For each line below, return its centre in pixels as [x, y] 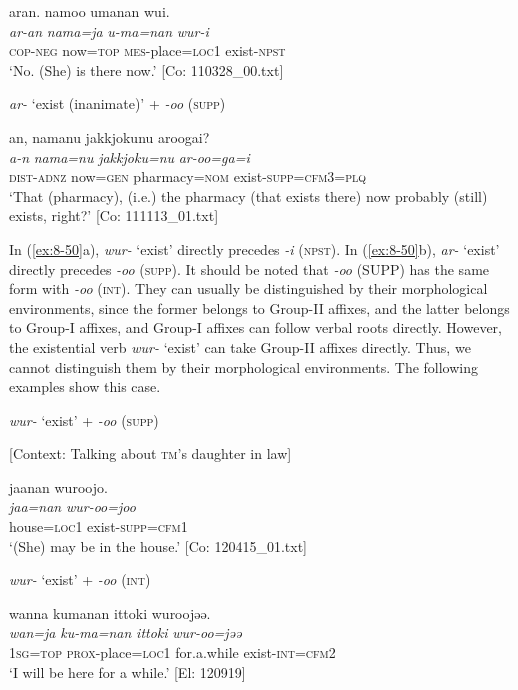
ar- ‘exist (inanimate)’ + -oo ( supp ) [117, 103]
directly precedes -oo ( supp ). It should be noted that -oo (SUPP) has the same [249, 268]
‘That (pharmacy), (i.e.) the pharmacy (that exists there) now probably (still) [248, 195]
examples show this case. [85, 386]
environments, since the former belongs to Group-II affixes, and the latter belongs [259, 307]
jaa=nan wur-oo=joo [72, 506]
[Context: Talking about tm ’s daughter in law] [150, 453]
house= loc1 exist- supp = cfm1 [98, 526]
